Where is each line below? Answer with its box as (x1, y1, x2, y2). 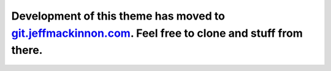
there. (11, 43, 43, 58)
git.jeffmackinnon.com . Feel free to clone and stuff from (11, 26, 303, 40)
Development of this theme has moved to (11, 9, 225, 23)
